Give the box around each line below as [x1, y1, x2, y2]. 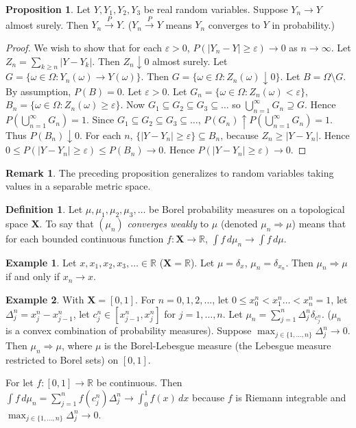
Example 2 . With [5, 292, 84, 307]
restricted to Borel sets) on [5, 352, 119, 366]
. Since [86, 112, 115, 127]
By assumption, [5, 84, 71, 98]
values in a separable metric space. [5, 179, 151, 193]
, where [61, 338, 93, 352]
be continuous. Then [96, 375, 182, 390]
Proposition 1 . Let [5, 2, 91, 16]
